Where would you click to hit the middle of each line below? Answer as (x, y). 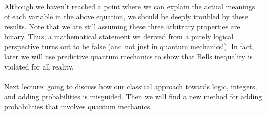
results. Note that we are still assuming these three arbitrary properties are (122, 26)
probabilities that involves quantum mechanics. (78, 106)
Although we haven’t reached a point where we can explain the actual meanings (130, 6)
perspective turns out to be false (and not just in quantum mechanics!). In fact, (129, 46)
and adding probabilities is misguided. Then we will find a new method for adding (133, 96)
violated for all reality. (39, 66)
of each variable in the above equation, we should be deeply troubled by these (126, 16)
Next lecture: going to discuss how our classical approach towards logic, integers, (131, 86)
